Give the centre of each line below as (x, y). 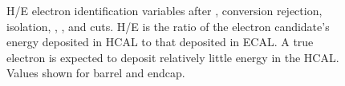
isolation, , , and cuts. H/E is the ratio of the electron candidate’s (168, 26)
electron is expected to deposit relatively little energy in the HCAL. (173, 57)
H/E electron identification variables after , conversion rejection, (164, 10)
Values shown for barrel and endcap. (96, 73)
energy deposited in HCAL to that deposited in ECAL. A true (160, 42)
